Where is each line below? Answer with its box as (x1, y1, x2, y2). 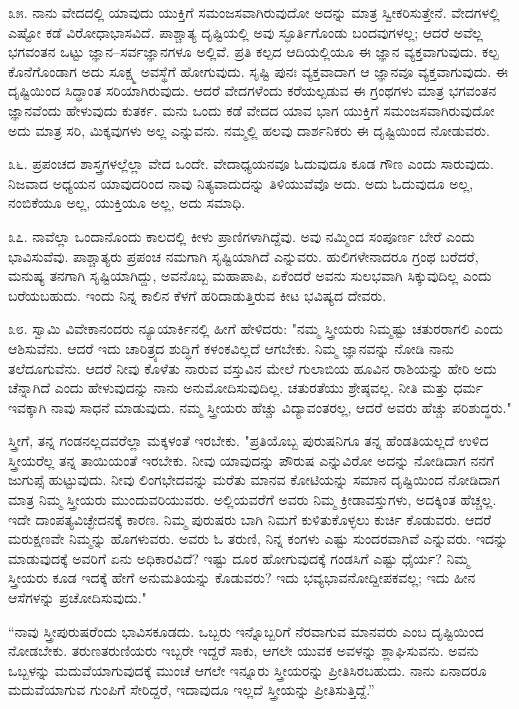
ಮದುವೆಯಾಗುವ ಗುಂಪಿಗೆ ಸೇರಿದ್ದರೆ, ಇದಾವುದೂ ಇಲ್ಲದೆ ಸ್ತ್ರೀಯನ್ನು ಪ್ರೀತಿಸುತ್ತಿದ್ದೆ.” (8, 679, 375, 700)
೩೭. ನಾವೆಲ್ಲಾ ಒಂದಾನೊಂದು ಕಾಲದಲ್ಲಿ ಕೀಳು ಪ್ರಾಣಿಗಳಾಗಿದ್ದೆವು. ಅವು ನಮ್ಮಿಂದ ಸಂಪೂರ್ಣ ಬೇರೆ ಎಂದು (8, 225, 475, 246)
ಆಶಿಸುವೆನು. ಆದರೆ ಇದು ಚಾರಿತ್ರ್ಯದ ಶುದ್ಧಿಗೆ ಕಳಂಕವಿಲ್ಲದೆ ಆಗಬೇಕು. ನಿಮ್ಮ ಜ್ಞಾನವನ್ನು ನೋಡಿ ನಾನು (8, 337, 455, 358)
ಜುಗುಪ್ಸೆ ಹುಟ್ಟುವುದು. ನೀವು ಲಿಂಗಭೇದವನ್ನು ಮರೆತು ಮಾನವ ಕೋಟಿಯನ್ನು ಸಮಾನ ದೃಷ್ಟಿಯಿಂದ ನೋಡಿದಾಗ (8, 469, 500, 490)
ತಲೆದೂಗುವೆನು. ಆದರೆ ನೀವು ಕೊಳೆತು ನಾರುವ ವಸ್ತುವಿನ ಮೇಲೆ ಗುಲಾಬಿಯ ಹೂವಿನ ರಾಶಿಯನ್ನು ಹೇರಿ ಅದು (8, 357, 497, 378)
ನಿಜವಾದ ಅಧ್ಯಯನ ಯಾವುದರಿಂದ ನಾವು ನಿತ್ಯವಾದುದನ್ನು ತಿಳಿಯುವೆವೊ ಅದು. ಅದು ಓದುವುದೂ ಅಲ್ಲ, (8, 172, 474, 193)
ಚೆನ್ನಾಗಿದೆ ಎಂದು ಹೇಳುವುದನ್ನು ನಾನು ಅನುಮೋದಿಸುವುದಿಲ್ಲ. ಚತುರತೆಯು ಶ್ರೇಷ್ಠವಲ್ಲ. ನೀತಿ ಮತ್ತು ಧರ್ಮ (8, 377, 483, 398)
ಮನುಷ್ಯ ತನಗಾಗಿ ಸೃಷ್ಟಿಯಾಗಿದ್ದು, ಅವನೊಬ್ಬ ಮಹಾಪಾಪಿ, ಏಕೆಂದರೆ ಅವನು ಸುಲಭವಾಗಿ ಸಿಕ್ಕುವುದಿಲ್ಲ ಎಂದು (8, 265, 492, 286)
